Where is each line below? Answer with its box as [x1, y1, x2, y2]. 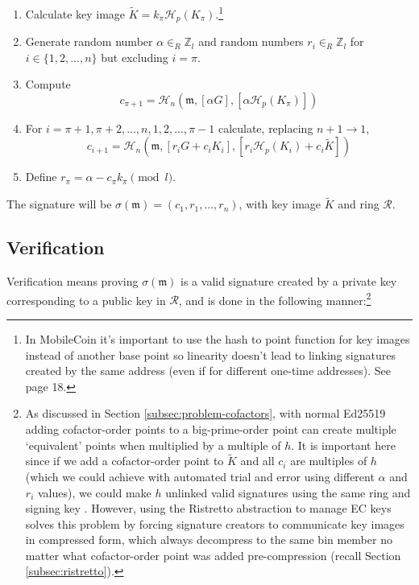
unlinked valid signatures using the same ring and [165, 484, 411, 501]
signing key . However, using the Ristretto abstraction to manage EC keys [25, 500, 392, 517]
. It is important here [291, 436, 396, 453]
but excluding [101, 48, 168, 65]
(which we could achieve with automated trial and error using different [25, 468, 375, 484]
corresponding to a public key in [6, 291, 166, 308]
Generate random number [25, 33, 153, 50]
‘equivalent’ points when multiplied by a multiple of [25, 436, 281, 453]
